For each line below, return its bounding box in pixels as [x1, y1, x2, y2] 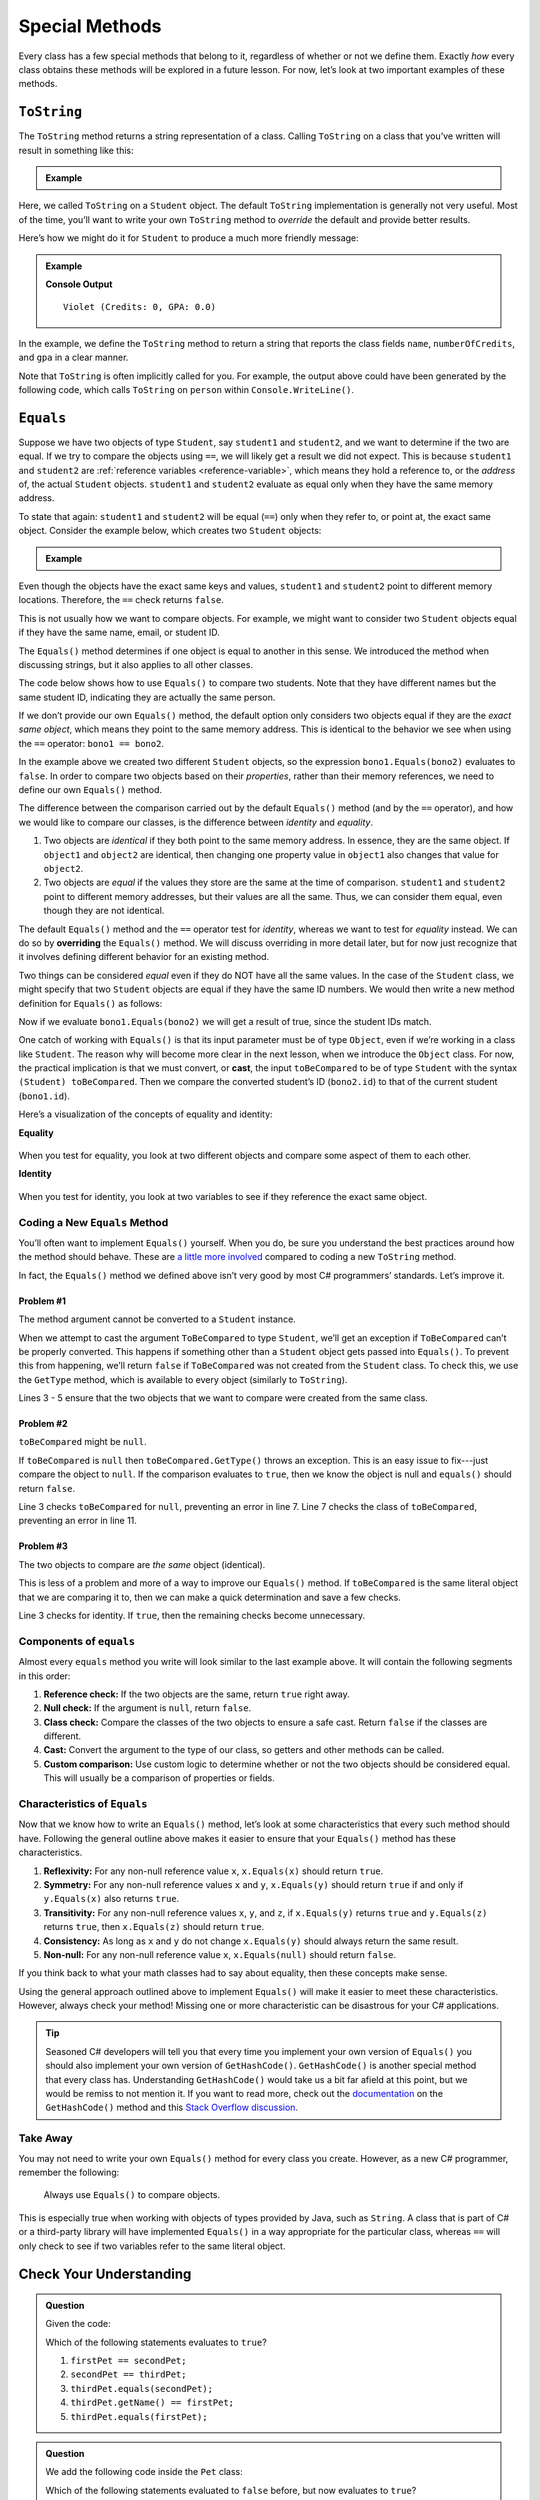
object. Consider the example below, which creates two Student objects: [18, 525, 322, 537]
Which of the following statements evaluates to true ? [45, 2336, 267, 2348]
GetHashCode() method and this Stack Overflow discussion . [45, 2101, 299, 2114]
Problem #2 [18, 1418, 68, 1430]
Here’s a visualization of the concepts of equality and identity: [18, 1108, 274, 1120]
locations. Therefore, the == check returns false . [18, 594, 224, 606]
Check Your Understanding [18, 2266, 192, 2283]
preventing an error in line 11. [18, 1515, 137, 1527]
